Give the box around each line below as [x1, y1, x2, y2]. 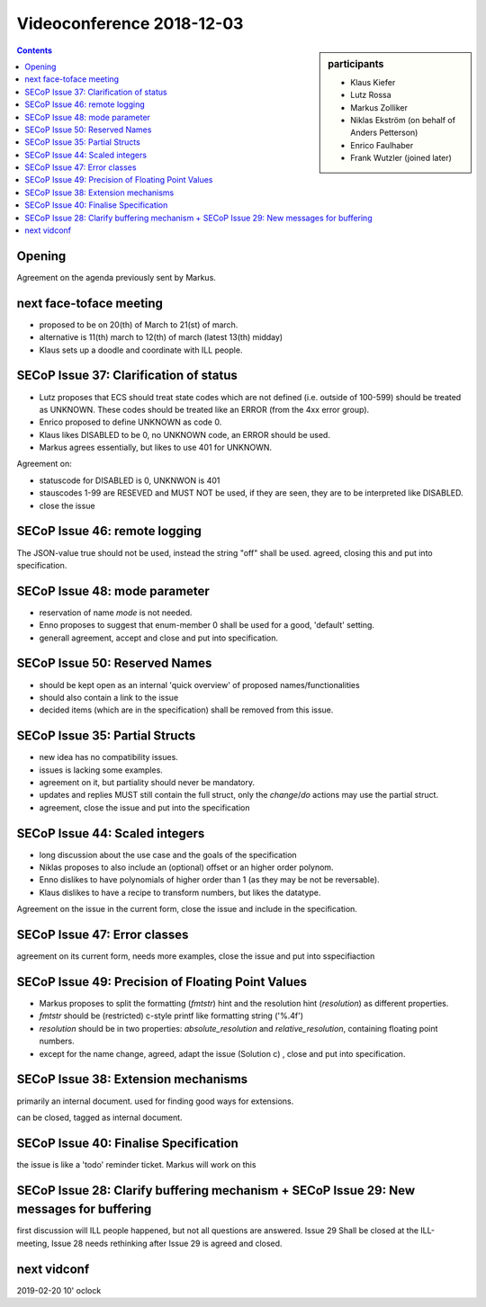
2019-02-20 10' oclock [16, 1285, 102, 1295]
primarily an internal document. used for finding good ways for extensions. [16, 1096, 294, 1106]
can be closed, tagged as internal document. [16, 1112, 184, 1123]
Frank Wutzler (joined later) [350, 153, 452, 164]
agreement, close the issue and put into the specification [39, 801, 250, 813]
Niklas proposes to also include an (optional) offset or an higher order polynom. [39, 862, 334, 873]
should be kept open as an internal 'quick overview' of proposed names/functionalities [39, 679, 360, 690]
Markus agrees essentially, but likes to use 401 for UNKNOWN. [39, 442, 273, 453]
